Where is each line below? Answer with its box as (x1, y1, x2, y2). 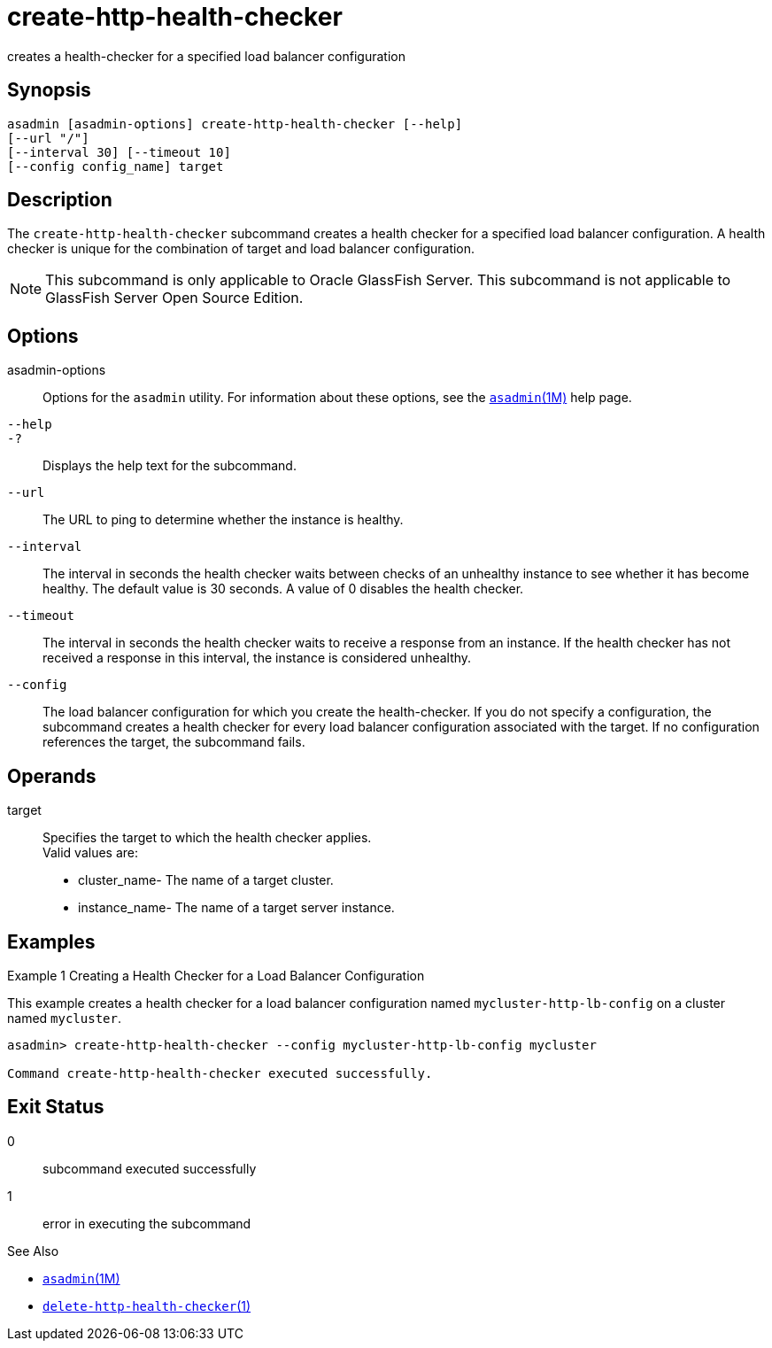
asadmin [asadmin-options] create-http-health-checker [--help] (7, 116, 463, 131)
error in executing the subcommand (42, 1215, 251, 1231)
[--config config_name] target (7, 159, 224, 174)
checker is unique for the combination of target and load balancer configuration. (7, 241, 475, 257)
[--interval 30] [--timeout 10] (7, 144, 231, 159)
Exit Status (7, 1096, 104, 1119)
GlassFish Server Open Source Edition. (45, 289, 304, 307)
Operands (7, 764, 96, 787)
